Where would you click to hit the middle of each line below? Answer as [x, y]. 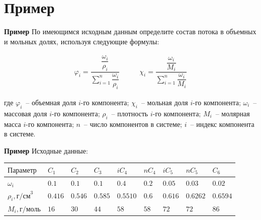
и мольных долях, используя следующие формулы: [82, 41]
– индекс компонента [222, 124]
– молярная [233, 113]
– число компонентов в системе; [133, 124]
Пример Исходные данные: [46, 150]
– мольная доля [164, 102]
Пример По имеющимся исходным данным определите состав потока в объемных [130, 31]
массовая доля [26, 113]
